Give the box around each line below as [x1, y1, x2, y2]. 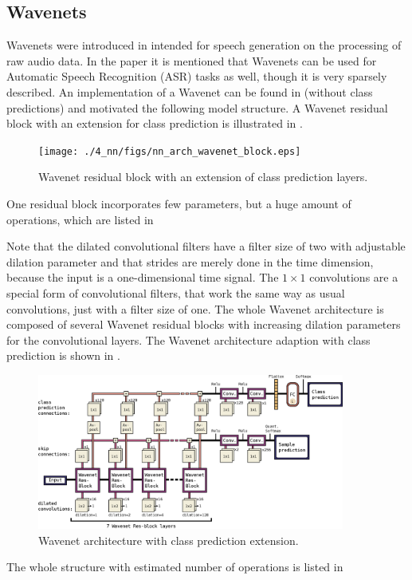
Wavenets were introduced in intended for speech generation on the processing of [6, 37, 402, 53]
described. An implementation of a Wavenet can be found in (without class [6, 83, 373, 100]
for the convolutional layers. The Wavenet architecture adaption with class [6, 331, 371, 348]
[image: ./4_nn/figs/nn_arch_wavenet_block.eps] [38, 145, 301, 157]
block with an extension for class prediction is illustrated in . [6, 115, 303, 132]
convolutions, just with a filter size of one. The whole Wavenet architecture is [6, 300, 384, 317]
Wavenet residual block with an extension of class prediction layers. [38, 168, 368, 185]
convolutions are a [309, 269, 398, 286]
